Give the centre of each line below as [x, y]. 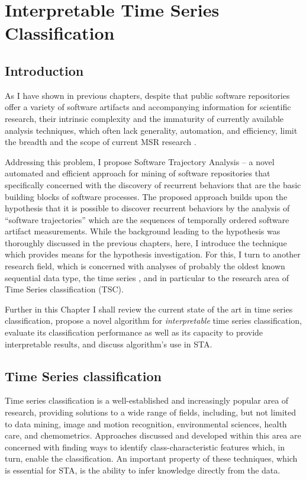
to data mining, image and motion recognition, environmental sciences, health [146, 423]
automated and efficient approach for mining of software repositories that [138, 173]
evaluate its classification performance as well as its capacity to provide [134, 332]
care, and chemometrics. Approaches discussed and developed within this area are [153, 435]
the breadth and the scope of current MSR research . [101, 142]
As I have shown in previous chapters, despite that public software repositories [147, 95]
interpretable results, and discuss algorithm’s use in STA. [109, 344]
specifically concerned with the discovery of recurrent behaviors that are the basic [153, 184]
